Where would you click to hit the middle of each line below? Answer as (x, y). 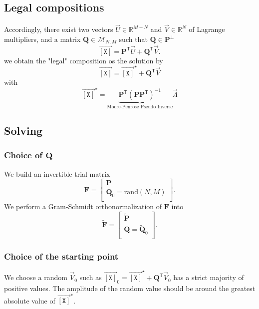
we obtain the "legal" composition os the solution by (84, 60)
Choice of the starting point (61, 256)
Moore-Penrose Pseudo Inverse (140, 107)
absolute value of (30, 300)
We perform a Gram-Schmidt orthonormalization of (83, 206)
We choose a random (36, 277)
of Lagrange (207, 29)
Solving (23, 131)
